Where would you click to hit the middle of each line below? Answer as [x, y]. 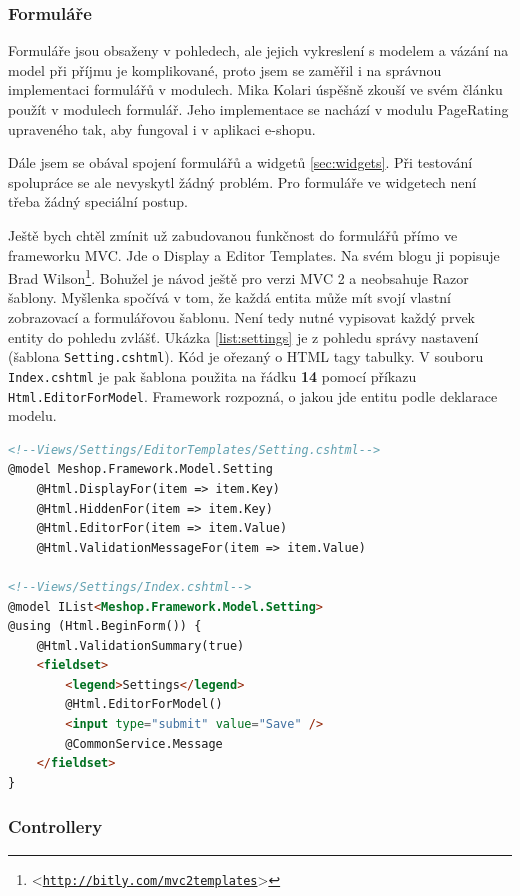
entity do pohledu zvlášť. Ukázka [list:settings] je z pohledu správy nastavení [243, 336]
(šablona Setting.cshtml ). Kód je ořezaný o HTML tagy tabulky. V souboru [246, 356]
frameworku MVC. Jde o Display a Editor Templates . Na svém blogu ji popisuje [254, 254]
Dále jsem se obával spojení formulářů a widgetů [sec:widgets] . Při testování [240, 162]
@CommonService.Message [144, 743]
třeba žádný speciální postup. [98, 201]
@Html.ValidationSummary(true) [140, 645]
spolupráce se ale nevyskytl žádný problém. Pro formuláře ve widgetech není [242, 181]
